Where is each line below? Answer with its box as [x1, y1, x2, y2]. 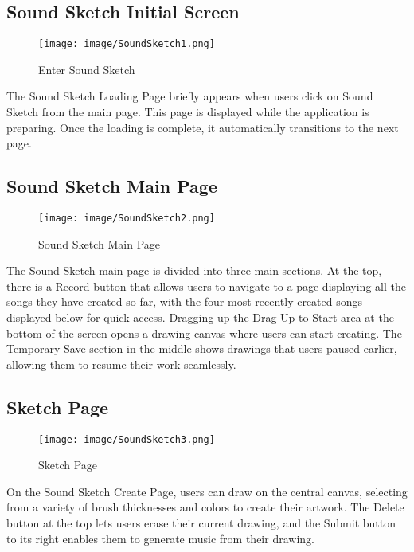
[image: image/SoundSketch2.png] [38, 213, 215, 225]
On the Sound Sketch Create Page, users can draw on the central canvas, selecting [6, 483, 408, 499]
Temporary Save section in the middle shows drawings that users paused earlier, [6, 340, 397, 357]
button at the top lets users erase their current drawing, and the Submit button [6, 515, 396, 531]
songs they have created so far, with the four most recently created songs [6, 293, 363, 310]
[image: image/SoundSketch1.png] [38, 38, 215, 50]
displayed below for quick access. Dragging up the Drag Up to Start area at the [6, 309, 394, 326]
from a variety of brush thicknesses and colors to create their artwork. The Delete [6, 499, 404, 515]
